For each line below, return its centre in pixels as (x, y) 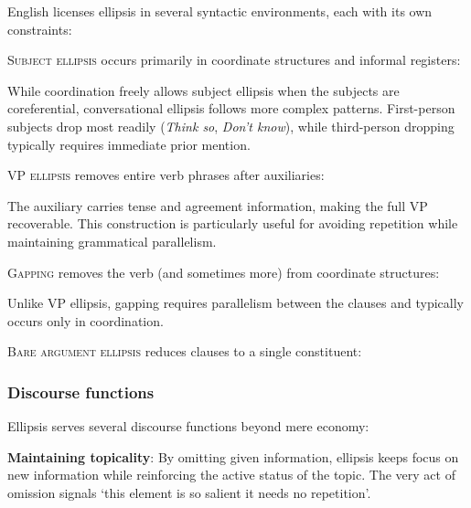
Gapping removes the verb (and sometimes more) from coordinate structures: (224, 272)
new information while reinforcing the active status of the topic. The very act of (231, 475)
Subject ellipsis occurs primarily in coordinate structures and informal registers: (234, 60)
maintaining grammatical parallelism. (112, 241)
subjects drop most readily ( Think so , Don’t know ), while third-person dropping (231, 126)
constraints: (40, 29)
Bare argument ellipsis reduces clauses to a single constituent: (185, 351)
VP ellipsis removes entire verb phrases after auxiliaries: (166, 175)
